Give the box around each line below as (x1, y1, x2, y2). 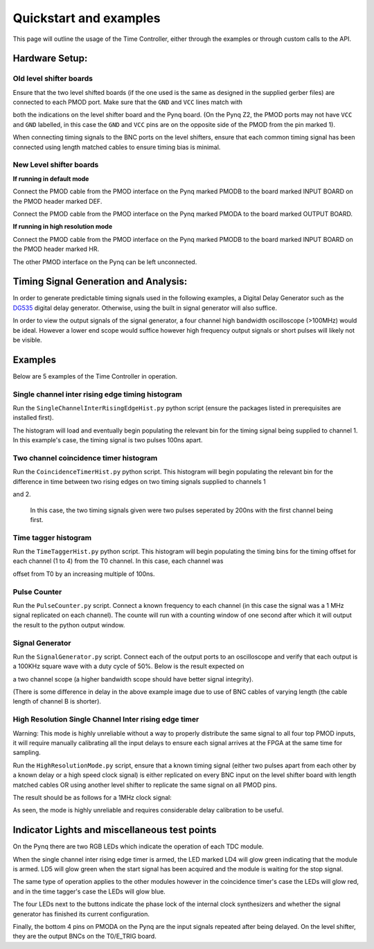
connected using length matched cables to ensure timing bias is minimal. (12, 143, 221, 151)
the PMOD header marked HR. (12, 245, 100, 253)
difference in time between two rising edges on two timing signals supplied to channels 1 (12, 477, 266, 485)
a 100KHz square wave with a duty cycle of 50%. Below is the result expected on (12, 662, 244, 670)
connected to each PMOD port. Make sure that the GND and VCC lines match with (12, 98, 242, 107)
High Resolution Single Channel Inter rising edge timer (12, 715, 199, 724)
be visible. (12, 336, 42, 344)
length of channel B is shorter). (12, 697, 102, 706)
